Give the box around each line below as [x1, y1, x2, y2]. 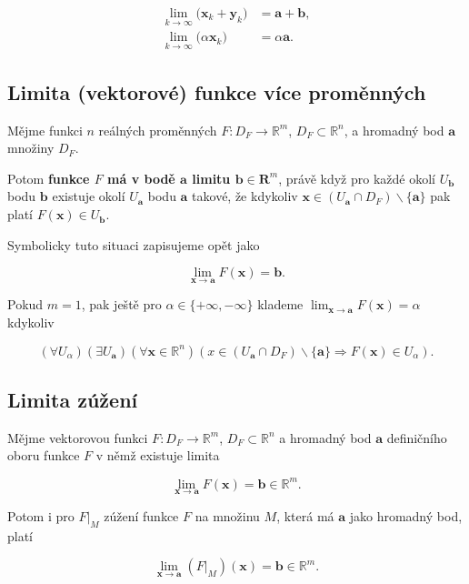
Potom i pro [7, 506, 75, 525]
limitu [192, 168, 231, 187]
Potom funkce [7, 168, 90, 187]
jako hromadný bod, [349, 506, 463, 525]
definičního [386, 428, 447, 447]
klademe [257, 295, 304, 314]
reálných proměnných [98, 120, 217, 139]
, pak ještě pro [81, 295, 162, 314]
